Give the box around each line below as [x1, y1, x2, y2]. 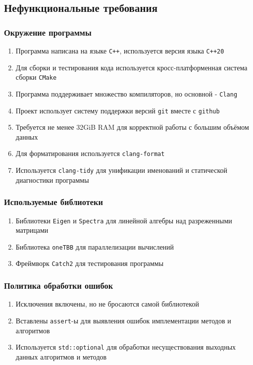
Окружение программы [4, 26, 92, 38]
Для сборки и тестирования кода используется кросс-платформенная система [15, 62, 248, 72]
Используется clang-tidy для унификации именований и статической [15, 165, 227, 175]
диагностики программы [15, 174, 89, 185]
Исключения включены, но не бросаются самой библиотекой [15, 299, 199, 309]
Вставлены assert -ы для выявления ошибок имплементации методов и [15, 315, 231, 325]
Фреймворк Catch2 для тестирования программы [15, 258, 164, 268]
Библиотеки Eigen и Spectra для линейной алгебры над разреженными [15, 215, 232, 225]
